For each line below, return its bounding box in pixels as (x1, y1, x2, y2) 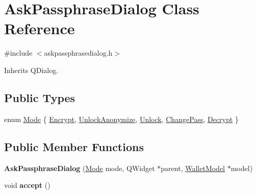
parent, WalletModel (161, 162, 225, 173)
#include (4, 47, 33, 58)
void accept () (4, 180, 50, 190)
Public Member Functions (4, 138, 144, 154)
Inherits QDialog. (4, 64, 59, 75)
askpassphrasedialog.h (44, 47, 113, 58)
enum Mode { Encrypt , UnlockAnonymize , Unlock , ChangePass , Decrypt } (4, 113, 239, 124)
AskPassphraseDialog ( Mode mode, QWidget (4, 162, 155, 173)
